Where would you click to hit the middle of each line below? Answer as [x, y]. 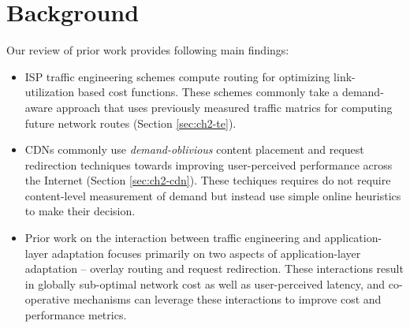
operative [47, 299]
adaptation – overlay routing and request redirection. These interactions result [214, 268]
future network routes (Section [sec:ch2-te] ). [130, 123]
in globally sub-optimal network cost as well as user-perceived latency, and [205, 283]
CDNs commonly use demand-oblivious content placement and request [194, 149]
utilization [50, 92]
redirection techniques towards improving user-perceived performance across [209, 164]
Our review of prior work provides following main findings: [148, 50]
